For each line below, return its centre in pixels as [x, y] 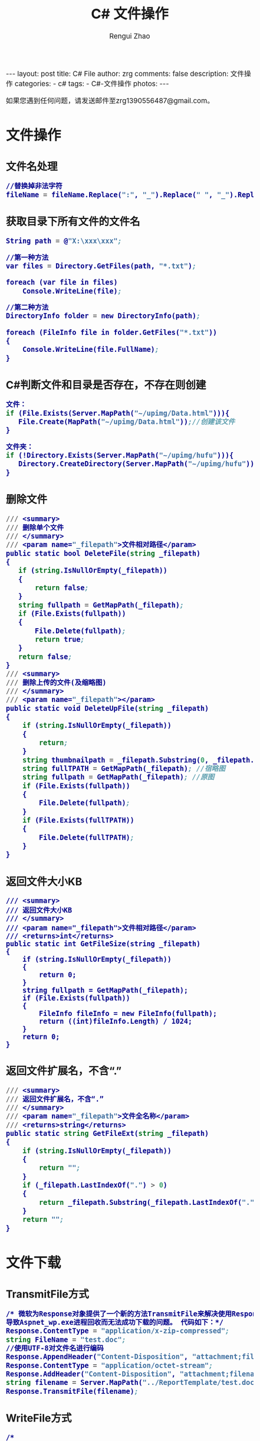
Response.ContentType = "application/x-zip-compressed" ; [118, 1331]
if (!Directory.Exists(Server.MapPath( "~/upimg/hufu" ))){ [120, 455]
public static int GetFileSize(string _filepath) [103, 944]
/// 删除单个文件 [35, 527]
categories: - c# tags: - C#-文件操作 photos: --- [92, 84]
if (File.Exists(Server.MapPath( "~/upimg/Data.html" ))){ [118, 413]
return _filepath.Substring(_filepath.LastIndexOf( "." [147, 1202]
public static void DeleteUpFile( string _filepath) [108, 708]
